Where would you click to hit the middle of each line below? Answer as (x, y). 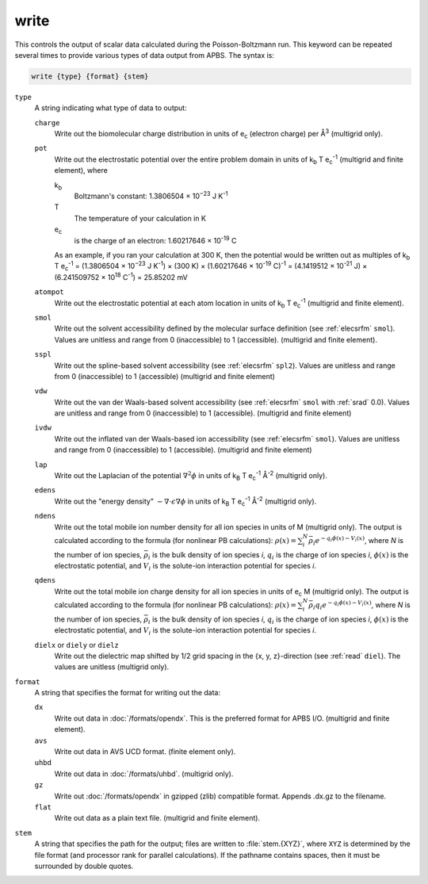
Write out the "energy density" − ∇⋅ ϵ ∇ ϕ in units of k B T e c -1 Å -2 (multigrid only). (185, 501)
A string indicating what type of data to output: (111, 108)
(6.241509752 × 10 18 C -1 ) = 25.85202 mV (121, 276)
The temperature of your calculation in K (140, 218)
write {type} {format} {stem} (90, 76)
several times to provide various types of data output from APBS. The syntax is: (145, 55)
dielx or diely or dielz (76, 645)
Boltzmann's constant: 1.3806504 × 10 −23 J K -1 (151, 196)
